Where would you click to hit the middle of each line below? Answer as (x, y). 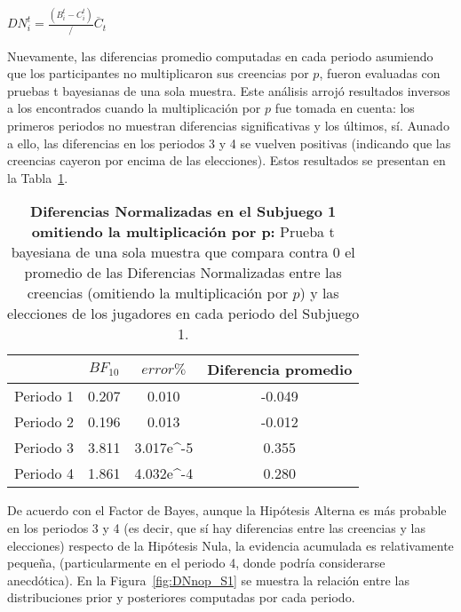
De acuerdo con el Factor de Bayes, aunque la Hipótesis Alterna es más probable (227, 510)
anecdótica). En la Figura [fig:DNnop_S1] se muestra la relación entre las (208, 580)
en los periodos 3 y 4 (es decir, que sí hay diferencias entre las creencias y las (216, 527)
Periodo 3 (44, 448)
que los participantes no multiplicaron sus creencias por (158, 73)
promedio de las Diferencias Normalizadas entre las (183, 273)
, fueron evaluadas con (380, 73)
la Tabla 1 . (38, 177)
